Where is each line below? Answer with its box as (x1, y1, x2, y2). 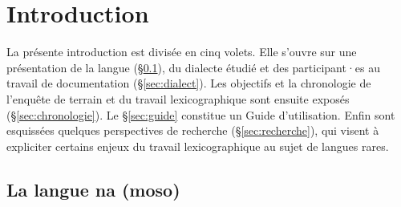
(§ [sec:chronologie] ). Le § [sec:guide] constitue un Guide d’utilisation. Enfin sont (6, 106, 395, 123)
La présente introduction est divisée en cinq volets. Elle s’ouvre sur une (6, 43, 357, 60)
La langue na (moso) (6, 177, 180, 201)
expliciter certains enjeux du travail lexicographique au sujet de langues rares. (6, 137, 389, 154)
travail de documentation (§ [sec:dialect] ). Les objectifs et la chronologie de (6, 75, 371, 91)
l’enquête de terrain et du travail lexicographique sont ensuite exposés (6, 90, 350, 107)
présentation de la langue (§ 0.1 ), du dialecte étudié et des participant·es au (6, 59, 380, 75)
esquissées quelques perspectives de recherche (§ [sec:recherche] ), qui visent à (6, 122, 379, 139)
